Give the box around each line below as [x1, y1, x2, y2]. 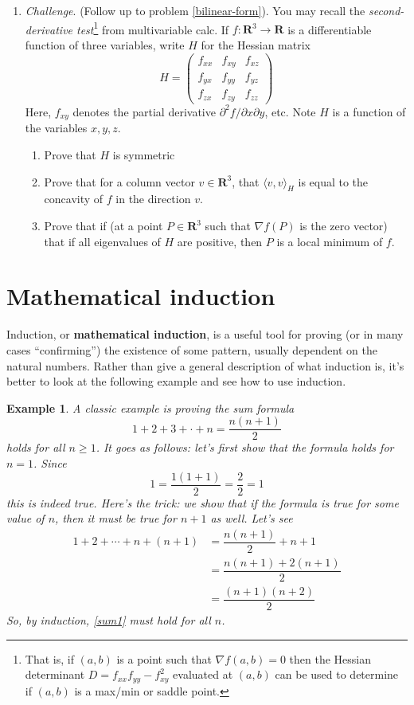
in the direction [115, 190, 191, 207]
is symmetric [112, 147, 175, 163]
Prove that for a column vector [44, 173, 195, 190]
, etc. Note [264, 103, 316, 119]
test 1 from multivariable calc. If [76, 18, 229, 37]
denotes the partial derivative [72, 103, 216, 119]
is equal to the [298, 173, 369, 190]
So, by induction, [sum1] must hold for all [6, 612, 211, 629]
